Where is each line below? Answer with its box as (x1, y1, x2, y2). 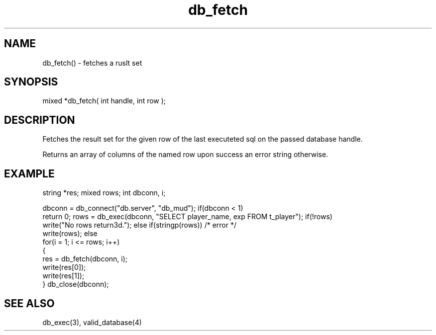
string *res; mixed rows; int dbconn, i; (42, 188, 166, 197)
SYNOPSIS (4, 76, 58, 88)
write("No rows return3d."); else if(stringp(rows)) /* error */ (42, 221, 236, 230)
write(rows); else (42, 229, 98, 238)
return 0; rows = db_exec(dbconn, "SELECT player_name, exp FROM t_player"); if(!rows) (42, 212, 332, 221)
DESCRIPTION (4, 113, 75, 126)
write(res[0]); (42, 263, 86, 272)
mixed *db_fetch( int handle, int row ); (42, 96, 166, 105)
